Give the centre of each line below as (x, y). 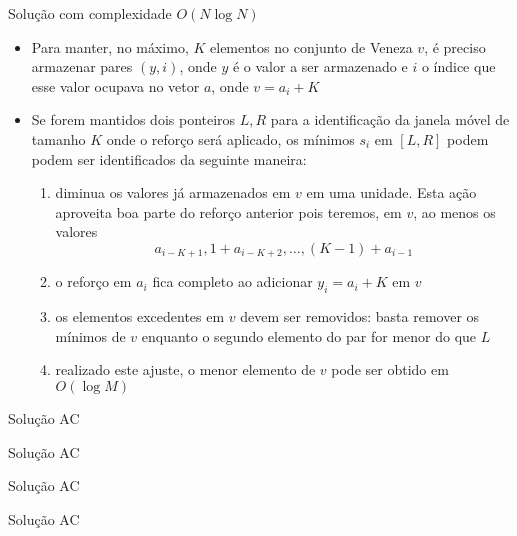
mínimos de (90, 335)
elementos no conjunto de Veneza (311, 46)
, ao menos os (454, 211)
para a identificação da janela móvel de (390, 119)
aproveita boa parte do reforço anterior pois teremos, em (228, 211)
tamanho (58, 138)
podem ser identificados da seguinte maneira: (169, 158)
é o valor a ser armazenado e (320, 66)
